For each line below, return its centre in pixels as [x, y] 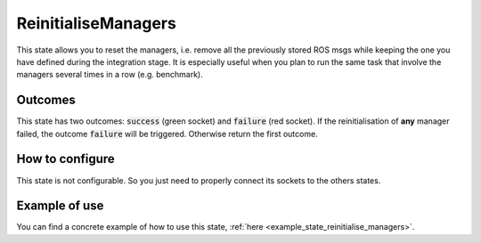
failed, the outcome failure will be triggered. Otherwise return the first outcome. [167, 134]
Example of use [60, 206]
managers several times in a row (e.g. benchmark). [110, 75]
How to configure [65, 159]
